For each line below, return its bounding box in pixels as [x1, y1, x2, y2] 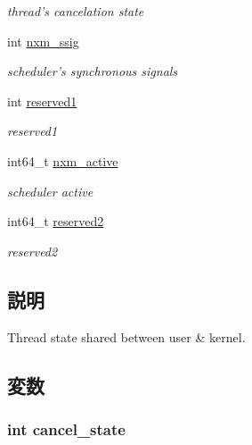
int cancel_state [7, 417, 126, 440]
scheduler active [7, 181, 93, 200]
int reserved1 [7, 91, 77, 110]
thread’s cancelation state [7, 2, 144, 20]
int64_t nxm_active [7, 151, 118, 170]
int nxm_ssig [7, 31, 79, 50]
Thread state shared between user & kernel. [7, 327, 246, 346]
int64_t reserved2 [7, 212, 104, 231]
